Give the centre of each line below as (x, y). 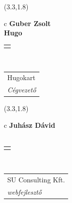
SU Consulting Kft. (36, 179)
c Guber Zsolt (27, 23)
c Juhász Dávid (30, 125)
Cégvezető (22, 90)
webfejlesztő (25, 191)
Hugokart (21, 77)
